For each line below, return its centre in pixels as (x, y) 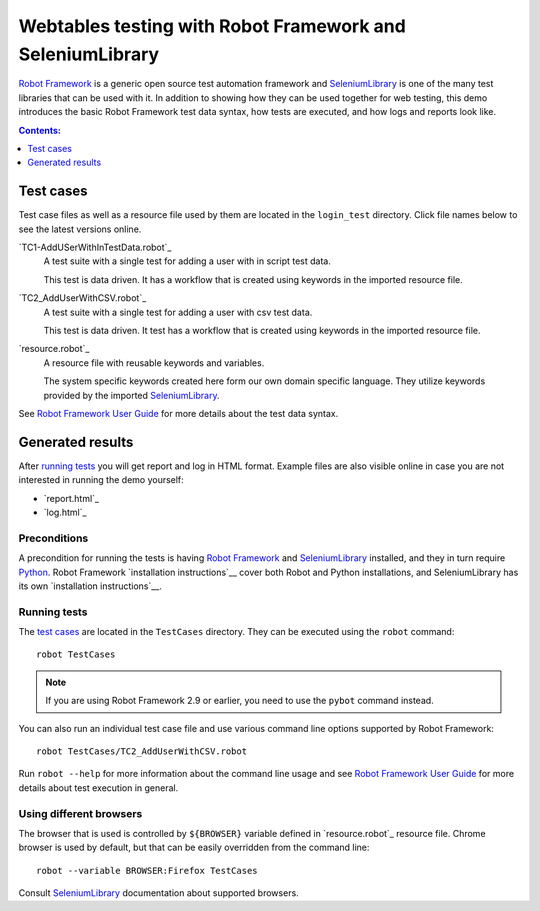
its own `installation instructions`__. (90, 586)
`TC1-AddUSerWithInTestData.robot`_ (95, 247)
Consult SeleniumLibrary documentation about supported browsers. (158, 893)
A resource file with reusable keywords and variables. (154, 362)
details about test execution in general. (98, 787)
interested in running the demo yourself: (101, 480)
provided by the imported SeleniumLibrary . (131, 395)
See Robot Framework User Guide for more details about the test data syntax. (178, 413)
